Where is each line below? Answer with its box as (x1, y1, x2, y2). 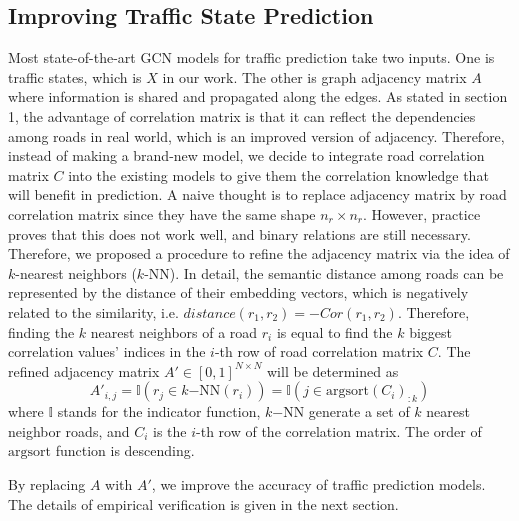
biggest (409, 321, 453, 342)
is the (153, 420, 187, 441)
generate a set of (308, 401, 410, 422)
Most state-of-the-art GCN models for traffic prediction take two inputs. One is (8, 47, 495, 68)
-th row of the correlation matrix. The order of (196, 420, 482, 441)
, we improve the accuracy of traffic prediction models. (151, 474, 486, 495)
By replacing (8, 474, 86, 495)
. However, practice (362, 203, 481, 224)
